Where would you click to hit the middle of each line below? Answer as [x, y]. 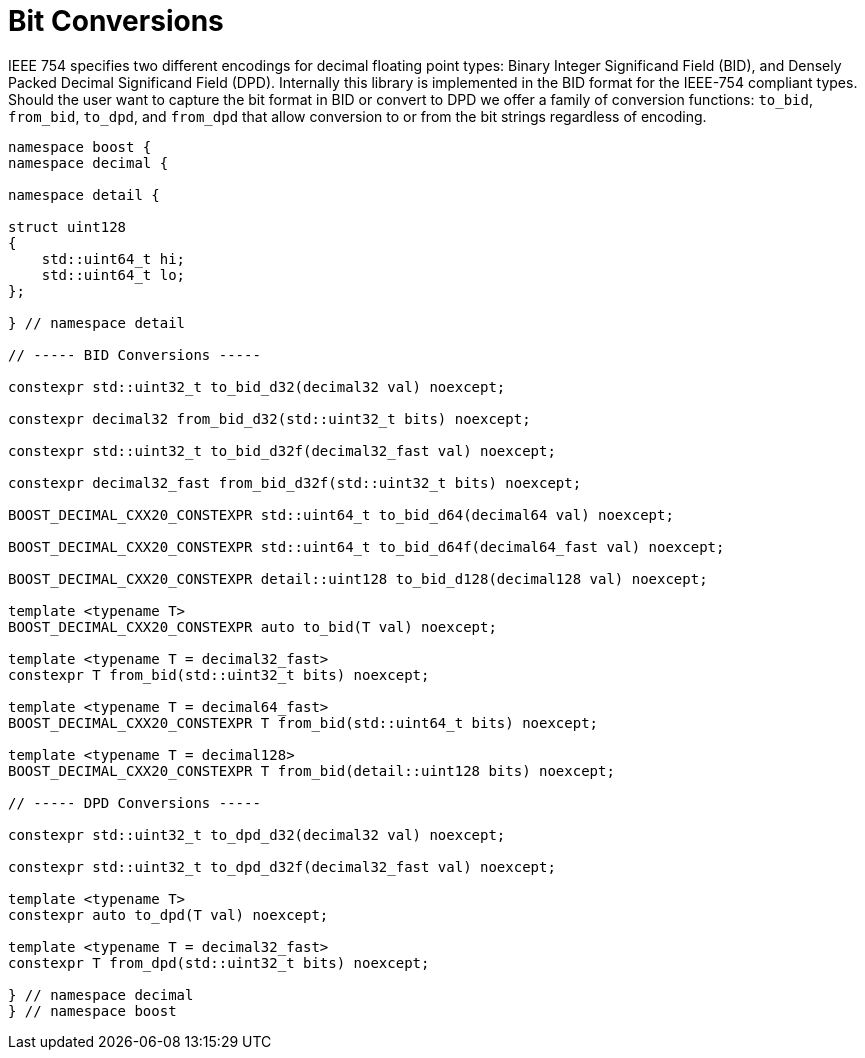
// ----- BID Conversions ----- [134, 354]
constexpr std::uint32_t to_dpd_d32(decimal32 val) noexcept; [257, 834]
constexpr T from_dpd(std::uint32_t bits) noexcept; [219, 962]
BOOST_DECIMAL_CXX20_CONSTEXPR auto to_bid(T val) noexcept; [252, 626]
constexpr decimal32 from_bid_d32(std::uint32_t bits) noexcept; [269, 418]
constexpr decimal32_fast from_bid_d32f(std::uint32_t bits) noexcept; [295, 482]
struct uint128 [67, 226]
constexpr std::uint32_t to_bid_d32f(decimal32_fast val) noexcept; [282, 450]
